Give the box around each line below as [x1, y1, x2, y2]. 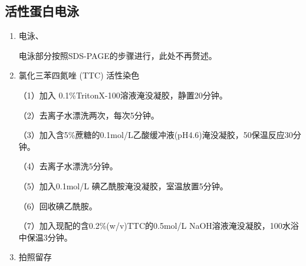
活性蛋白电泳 [5, 2, 79, 20]
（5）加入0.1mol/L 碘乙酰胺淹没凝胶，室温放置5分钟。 [18, 179, 228, 192]
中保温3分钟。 [18, 231, 73, 243]
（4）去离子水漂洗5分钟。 [18, 160, 118, 172]
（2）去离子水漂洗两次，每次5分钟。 [18, 109, 159, 121]
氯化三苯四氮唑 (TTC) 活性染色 [18, 69, 140, 81]
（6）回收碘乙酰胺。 [18, 199, 97, 212]
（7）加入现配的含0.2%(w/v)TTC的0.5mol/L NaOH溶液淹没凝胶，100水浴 [18, 219, 299, 232]
